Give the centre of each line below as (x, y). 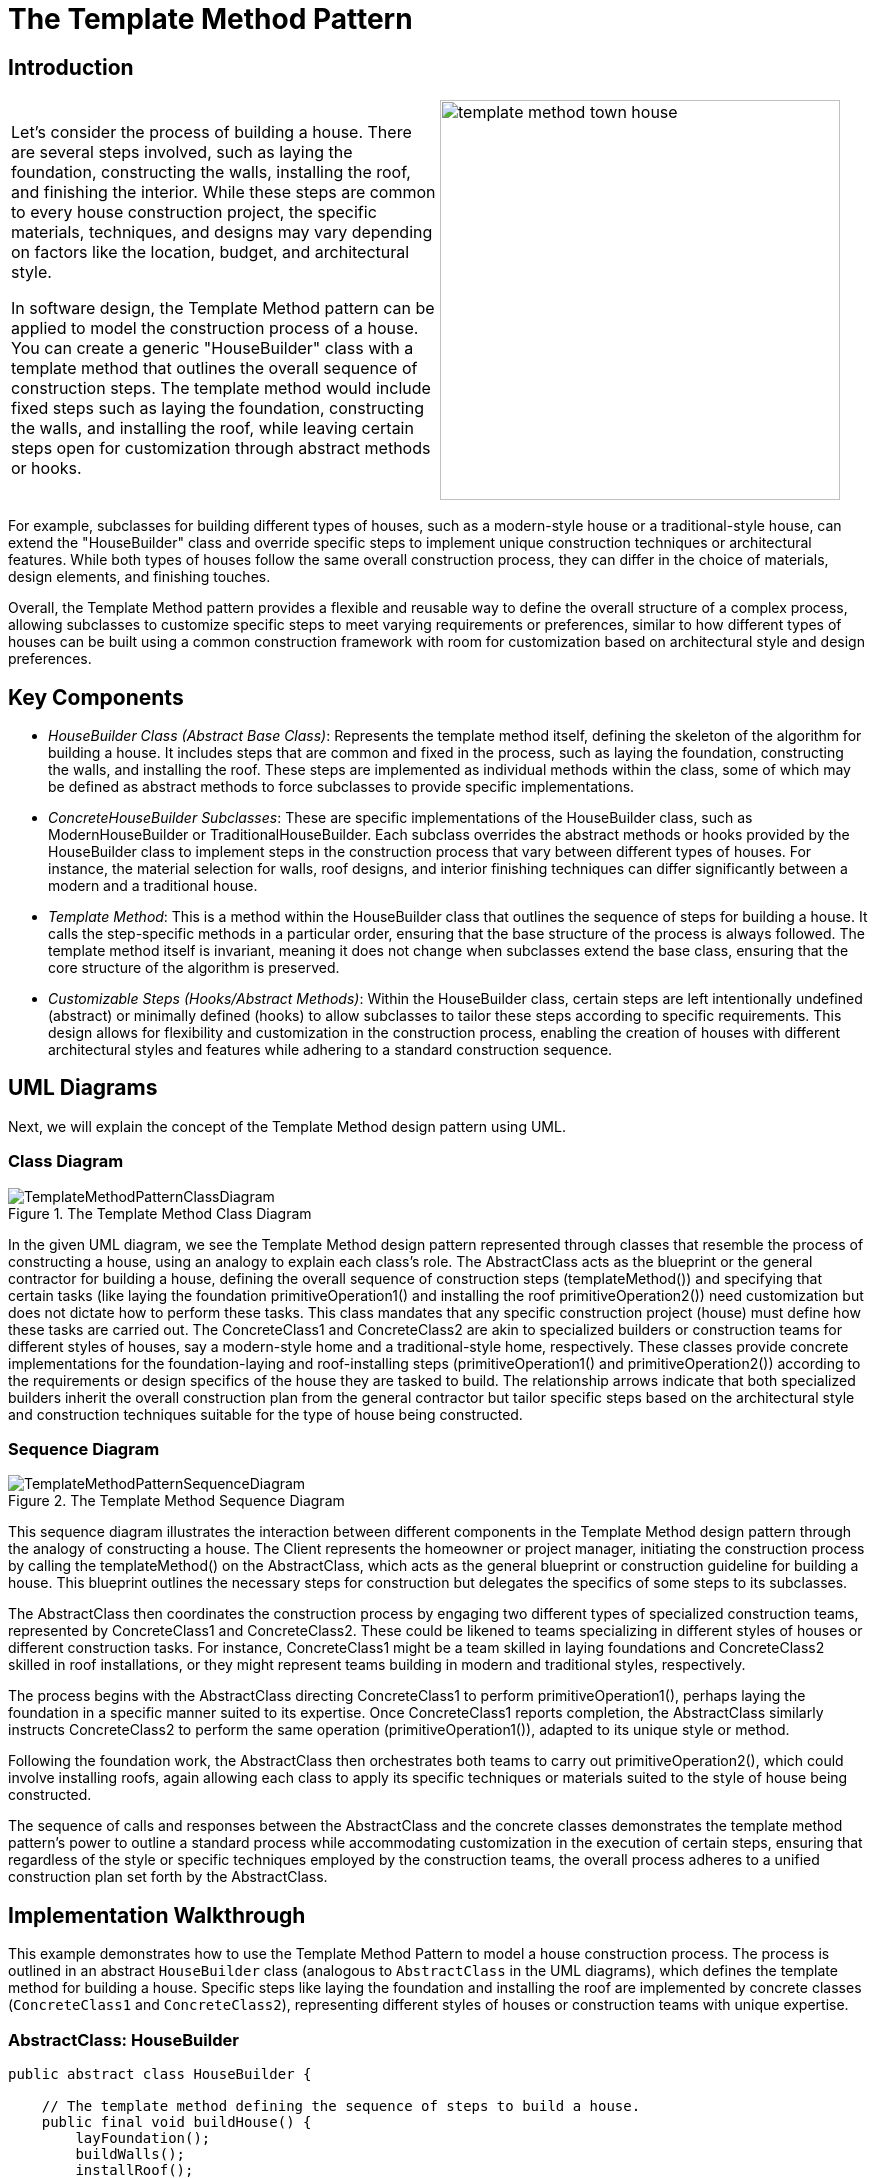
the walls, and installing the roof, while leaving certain (212, 428)
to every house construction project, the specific (194, 212)
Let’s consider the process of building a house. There (211, 132)
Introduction (71, 67)
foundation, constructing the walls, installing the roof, (211, 172)
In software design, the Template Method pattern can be (223, 308)
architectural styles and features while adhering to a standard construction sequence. (330, 1050)
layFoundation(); (143, 2137)
